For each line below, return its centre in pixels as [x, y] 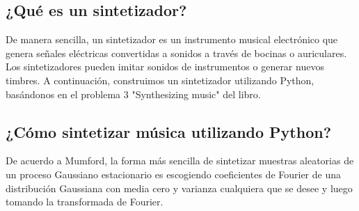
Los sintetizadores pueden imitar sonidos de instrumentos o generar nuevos [165, 67]
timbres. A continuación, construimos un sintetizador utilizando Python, [160, 80]
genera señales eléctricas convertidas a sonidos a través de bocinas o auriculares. [176, 53]
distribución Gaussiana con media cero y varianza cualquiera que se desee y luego [179, 188]
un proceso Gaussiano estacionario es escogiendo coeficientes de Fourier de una [174, 174]
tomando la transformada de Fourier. [85, 202]
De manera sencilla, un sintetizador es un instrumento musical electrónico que [172, 39]
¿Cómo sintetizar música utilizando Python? [169, 131]
